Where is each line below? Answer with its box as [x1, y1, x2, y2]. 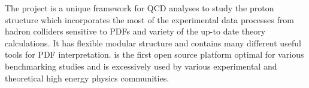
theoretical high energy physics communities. [5, 71, 169, 84]
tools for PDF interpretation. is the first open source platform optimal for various [5, 48, 304, 61]
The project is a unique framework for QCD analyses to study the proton [5, 2, 274, 14]
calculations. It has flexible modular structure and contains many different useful [5, 36, 301, 49]
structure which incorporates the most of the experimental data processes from [5, 13, 294, 26]
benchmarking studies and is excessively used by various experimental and [5, 59, 277, 72]
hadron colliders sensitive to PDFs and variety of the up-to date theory [5, 25, 266, 37]
